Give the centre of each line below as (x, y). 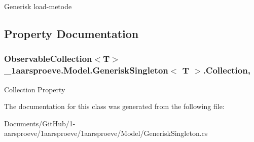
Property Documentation (71, 33)
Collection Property (35, 89)
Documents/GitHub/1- (40, 123)
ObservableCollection (48, 59)
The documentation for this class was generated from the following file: (114, 106)
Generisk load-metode (38, 6)
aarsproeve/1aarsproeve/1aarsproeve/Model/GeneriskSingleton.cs (106, 133)
